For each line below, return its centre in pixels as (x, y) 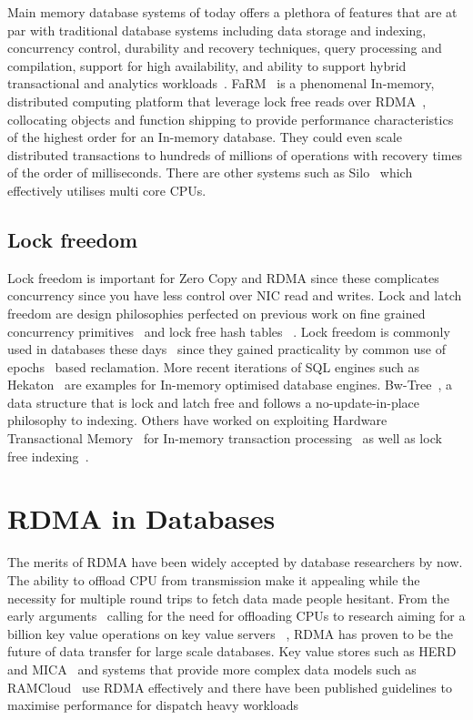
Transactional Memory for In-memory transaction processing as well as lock (225, 438)
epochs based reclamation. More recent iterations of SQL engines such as (214, 366)
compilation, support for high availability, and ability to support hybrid (207, 65)
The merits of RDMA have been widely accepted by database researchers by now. (235, 562)
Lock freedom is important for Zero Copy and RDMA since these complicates (223, 277)
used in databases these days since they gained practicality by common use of (226, 349)
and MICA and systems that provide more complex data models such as (212, 669)
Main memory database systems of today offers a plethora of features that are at (232, 12)
